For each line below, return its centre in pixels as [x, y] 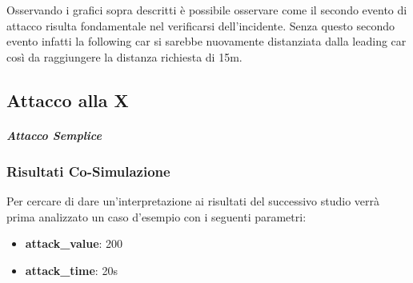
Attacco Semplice [54, 135]
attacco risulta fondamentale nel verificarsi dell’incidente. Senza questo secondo [200, 25]
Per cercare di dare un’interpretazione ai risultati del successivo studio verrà [193, 201]
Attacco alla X [68, 100]
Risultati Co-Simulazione [88, 171]
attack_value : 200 [74, 243]
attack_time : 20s [71, 270]
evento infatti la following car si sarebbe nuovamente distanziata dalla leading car [206, 41]
